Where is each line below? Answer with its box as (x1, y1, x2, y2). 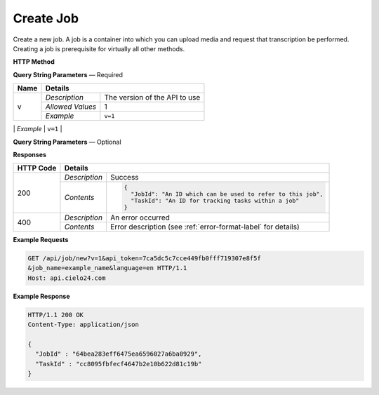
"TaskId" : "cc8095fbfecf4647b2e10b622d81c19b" (35, 360, 202, 368)
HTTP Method (13, 58, 55, 66)
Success (109, 173, 140, 182)
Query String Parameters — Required (13, 70, 123, 79)
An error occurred (109, 213, 170, 222)
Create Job (13, 11, 79, 26)
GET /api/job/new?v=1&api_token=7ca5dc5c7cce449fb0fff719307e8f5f (27, 255, 261, 262)
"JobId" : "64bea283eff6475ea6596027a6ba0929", (35, 350, 202, 358)
